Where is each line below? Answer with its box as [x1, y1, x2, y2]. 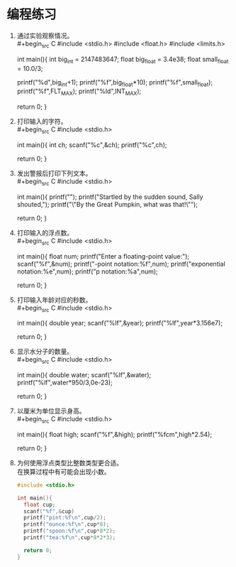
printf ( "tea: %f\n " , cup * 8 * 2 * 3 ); [23, 534, 116, 541]
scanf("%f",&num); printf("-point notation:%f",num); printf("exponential [16, 259, 226, 268]
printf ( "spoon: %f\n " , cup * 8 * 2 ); [23, 527, 116, 535]
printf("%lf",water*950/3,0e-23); [16, 378, 113, 387]
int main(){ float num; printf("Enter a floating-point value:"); [16, 252, 190, 260]
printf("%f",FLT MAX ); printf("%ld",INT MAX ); [16, 87, 142, 97]
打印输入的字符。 [16, 117, 67, 126]
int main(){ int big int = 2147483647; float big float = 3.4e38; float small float [16, 55, 229, 65]
